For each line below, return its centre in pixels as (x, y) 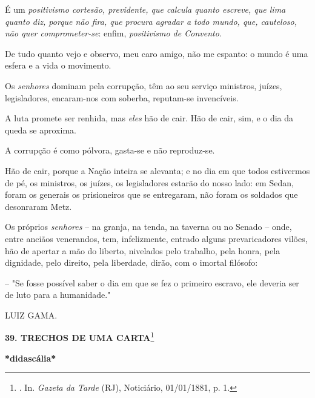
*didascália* (31, 358)
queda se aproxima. (41, 130)
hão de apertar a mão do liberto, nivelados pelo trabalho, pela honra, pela (143, 250)
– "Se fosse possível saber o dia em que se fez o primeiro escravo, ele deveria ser (152, 282)
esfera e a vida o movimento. (58, 65)
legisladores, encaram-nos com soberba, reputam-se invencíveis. (122, 97)
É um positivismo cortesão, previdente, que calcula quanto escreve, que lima (145, 9)
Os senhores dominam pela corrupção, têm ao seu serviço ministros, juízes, (144, 85)
